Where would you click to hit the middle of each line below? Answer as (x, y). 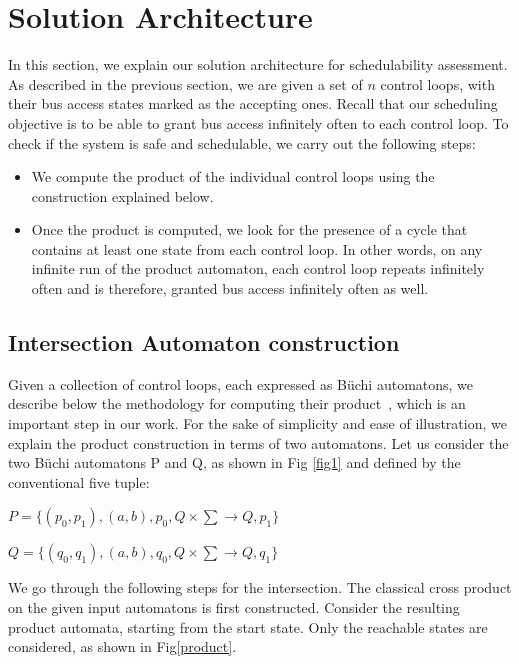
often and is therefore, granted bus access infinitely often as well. (230, 288)
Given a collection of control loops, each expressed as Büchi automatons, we (241, 383)
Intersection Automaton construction (204, 342)
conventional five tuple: (79, 481)
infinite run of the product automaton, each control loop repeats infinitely (258, 268)
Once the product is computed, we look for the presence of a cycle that (249, 229)
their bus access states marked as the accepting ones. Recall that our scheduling (253, 103)
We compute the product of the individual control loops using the (233, 176)
